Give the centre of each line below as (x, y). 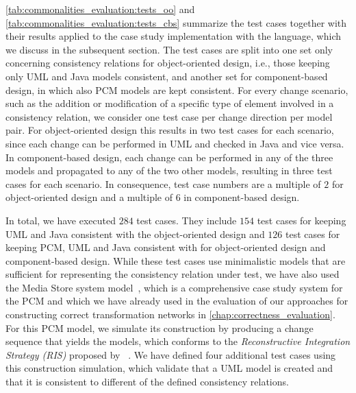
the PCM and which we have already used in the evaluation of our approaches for (177, 301)
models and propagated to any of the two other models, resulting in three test (169, 170)
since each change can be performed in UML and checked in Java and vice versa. (175, 143)
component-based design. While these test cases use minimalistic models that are (176, 260)
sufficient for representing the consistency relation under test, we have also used (173, 274)
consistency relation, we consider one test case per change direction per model (169, 116)
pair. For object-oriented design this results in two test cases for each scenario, (170, 130)
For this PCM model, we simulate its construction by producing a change (160, 327)
